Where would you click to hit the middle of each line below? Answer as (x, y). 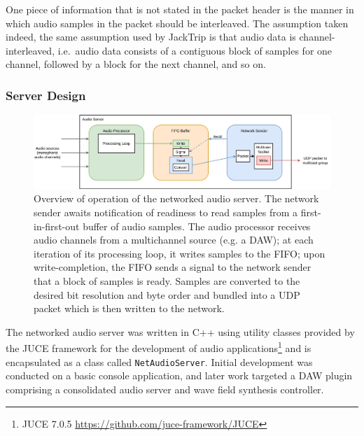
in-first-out (57, 226)
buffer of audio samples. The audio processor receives (197, 226)
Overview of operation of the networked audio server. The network (176, 198)
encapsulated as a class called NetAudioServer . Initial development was (159, 361)
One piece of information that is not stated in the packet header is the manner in (180, 9)
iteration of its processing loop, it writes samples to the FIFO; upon (180, 253)
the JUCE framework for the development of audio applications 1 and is (159, 347)
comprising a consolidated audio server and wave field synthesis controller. (165, 389)
